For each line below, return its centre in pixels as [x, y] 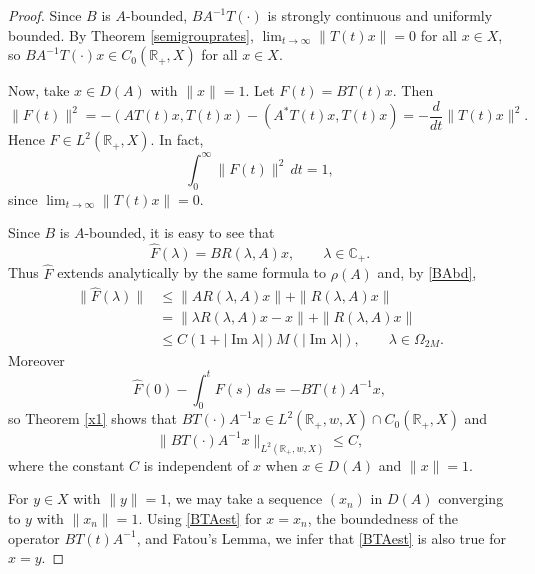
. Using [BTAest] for [200, 517]
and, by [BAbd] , [427, 272]
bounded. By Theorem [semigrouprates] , [131, 34]
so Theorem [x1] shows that [93, 418]
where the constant [66, 464]
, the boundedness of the [382, 517]
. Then [413, 90]
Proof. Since [45, 15]
